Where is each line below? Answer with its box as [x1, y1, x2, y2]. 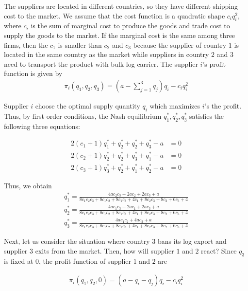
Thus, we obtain [4, 180, 52, 190]
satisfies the [189, 110, 224, 121]
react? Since [201, 246, 237, 256]
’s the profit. [204, 100, 242, 110]
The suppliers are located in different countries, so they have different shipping [4, 1, 238, 11]
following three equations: [4, 121, 80, 131]
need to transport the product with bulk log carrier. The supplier [4, 58, 198, 69]
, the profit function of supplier [39, 255, 132, 266]
